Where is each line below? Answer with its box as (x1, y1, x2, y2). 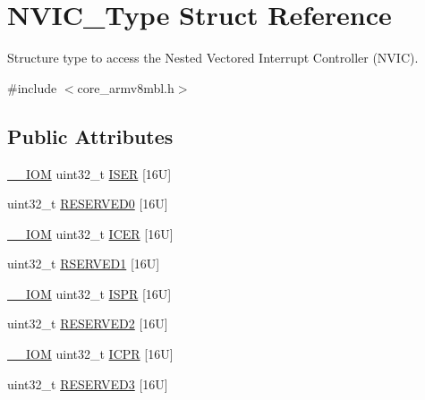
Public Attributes (7, 122, 174, 149)
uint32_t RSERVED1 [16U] (7, 254, 160, 273)
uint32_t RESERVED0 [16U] (7, 194, 168, 213)
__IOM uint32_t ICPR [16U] (7, 345, 174, 363)
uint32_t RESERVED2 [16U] (7, 314, 168, 333)
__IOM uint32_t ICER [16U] (7, 224, 174, 243)
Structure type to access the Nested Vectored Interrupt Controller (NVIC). (7, 48, 419, 67)
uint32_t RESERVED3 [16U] (7, 374, 168, 393)
